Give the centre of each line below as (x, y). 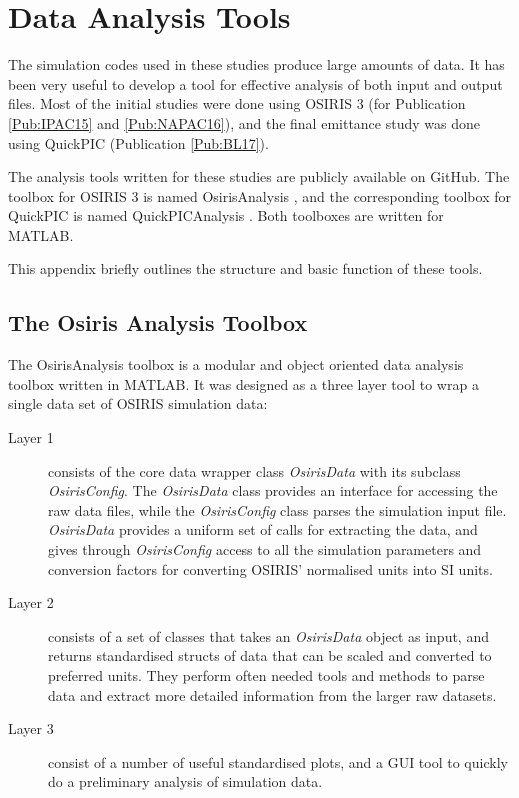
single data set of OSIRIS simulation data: (138, 403)
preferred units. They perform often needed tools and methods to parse (266, 674)
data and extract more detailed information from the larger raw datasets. (272, 694)
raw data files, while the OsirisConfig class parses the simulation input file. (277, 509)
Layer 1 (31, 437)
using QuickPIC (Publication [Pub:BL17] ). (138, 142)
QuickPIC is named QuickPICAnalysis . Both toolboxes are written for (226, 215)
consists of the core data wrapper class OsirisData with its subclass (254, 470)
